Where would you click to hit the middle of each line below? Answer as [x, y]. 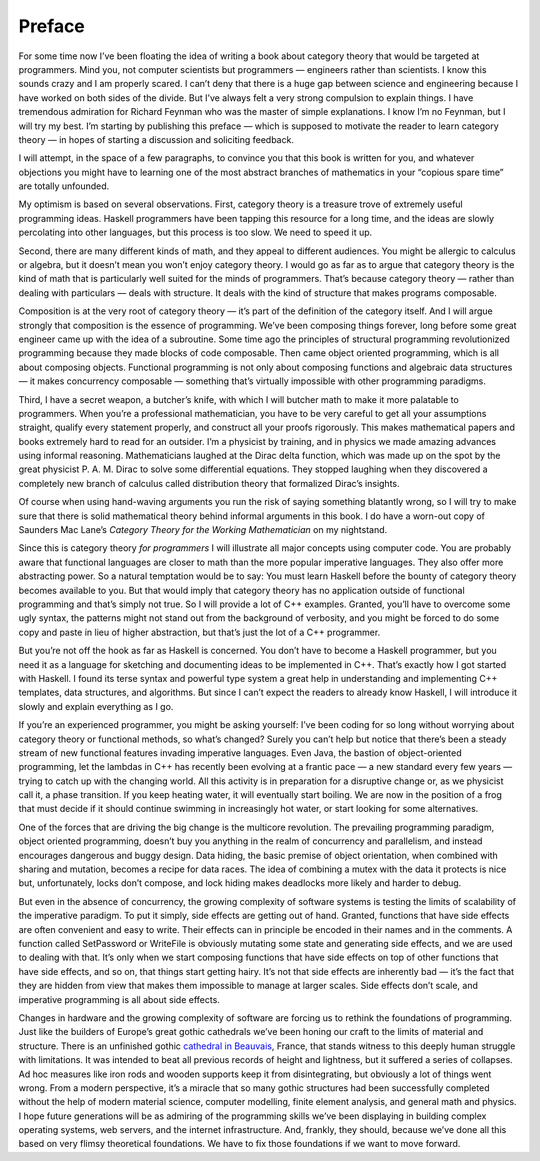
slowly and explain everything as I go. [96, 706]
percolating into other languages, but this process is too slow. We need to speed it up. [195, 232]
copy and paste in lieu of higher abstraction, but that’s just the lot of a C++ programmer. [199, 632]
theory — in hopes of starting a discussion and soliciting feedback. [156, 139]
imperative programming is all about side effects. [119, 999]
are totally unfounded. [64, 186]
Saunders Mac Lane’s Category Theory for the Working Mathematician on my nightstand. [203, 530]
